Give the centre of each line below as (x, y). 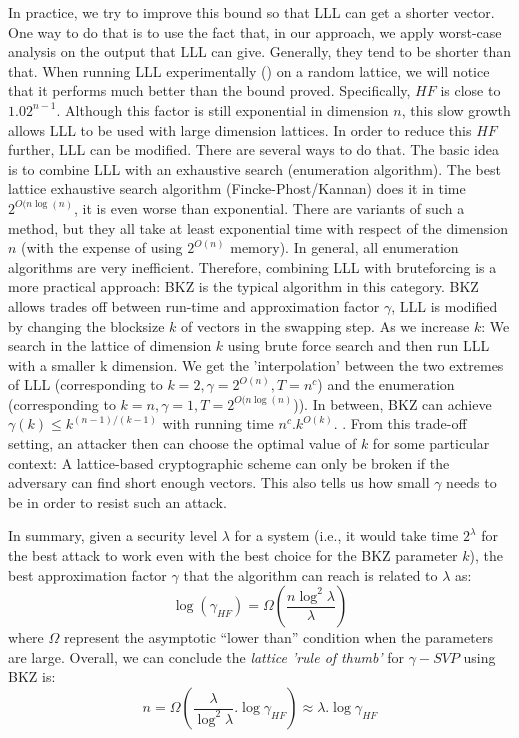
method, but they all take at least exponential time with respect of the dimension (258, 227)
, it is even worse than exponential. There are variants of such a (269, 207)
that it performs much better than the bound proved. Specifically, (209, 90)
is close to (470, 90)
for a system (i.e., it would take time (346, 535)
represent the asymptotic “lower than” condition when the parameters (278, 637)
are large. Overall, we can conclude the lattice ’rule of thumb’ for (206, 656)
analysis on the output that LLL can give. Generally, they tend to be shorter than (260, 51)
